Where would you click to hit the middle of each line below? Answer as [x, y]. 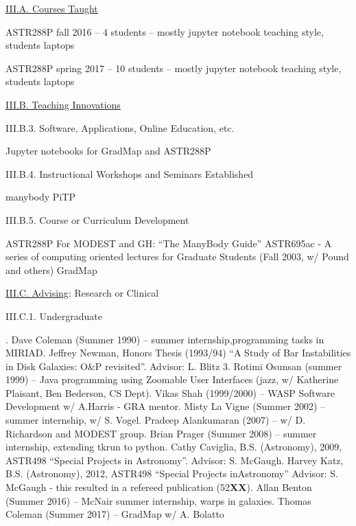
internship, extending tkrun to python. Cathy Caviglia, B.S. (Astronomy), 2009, [174, 447]
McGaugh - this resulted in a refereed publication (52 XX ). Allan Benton [159, 487]
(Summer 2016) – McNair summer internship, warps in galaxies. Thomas [158, 500]
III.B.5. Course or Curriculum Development [97, 219]
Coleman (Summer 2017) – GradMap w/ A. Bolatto [115, 514]
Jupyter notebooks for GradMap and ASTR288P [108, 151]
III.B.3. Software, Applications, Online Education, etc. [120, 127]
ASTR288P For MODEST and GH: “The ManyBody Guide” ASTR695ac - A [169, 243]
